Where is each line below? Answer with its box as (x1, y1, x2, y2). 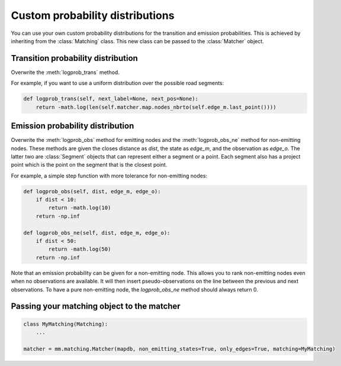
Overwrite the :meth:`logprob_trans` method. (11, 69, 120, 76)
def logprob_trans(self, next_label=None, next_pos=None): (23, 95, 198, 102)
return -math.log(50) (48, 246, 111, 252)
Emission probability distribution (11, 121, 134, 131)
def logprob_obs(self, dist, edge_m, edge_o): (23, 188, 161, 195)
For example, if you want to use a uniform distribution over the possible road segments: (11, 80, 224, 87)
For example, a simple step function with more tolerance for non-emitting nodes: (11, 172, 207, 179)
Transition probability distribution (11, 53, 139, 63)
